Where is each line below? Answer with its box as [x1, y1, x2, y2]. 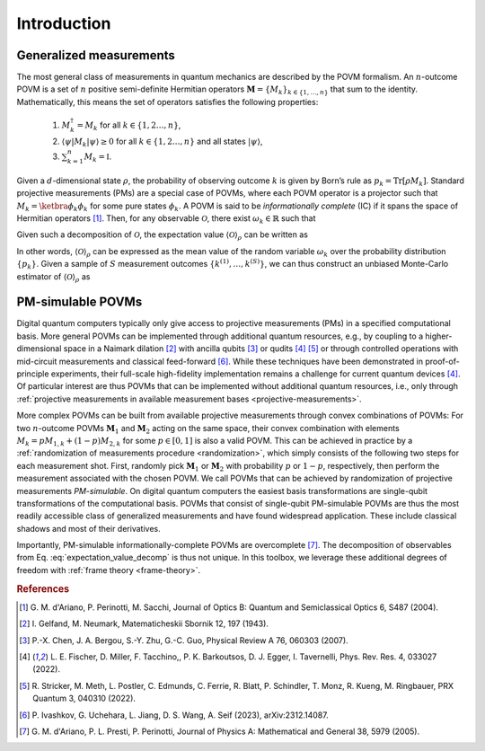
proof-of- [425, 356, 460, 367]
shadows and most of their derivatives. [16, 523, 161, 534]
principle [16, 368, 49, 379]
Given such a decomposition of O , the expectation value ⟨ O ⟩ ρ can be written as [16, 229, 309, 243]
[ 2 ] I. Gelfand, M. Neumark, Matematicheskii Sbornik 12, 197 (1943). [19, 618, 269, 629]
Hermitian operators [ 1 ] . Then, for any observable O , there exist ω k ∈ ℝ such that [16, 212, 316, 225]
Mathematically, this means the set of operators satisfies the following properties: [16, 96, 319, 107]
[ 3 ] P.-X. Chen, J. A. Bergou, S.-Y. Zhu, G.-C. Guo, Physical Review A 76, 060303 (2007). [19, 634, 349, 646]
